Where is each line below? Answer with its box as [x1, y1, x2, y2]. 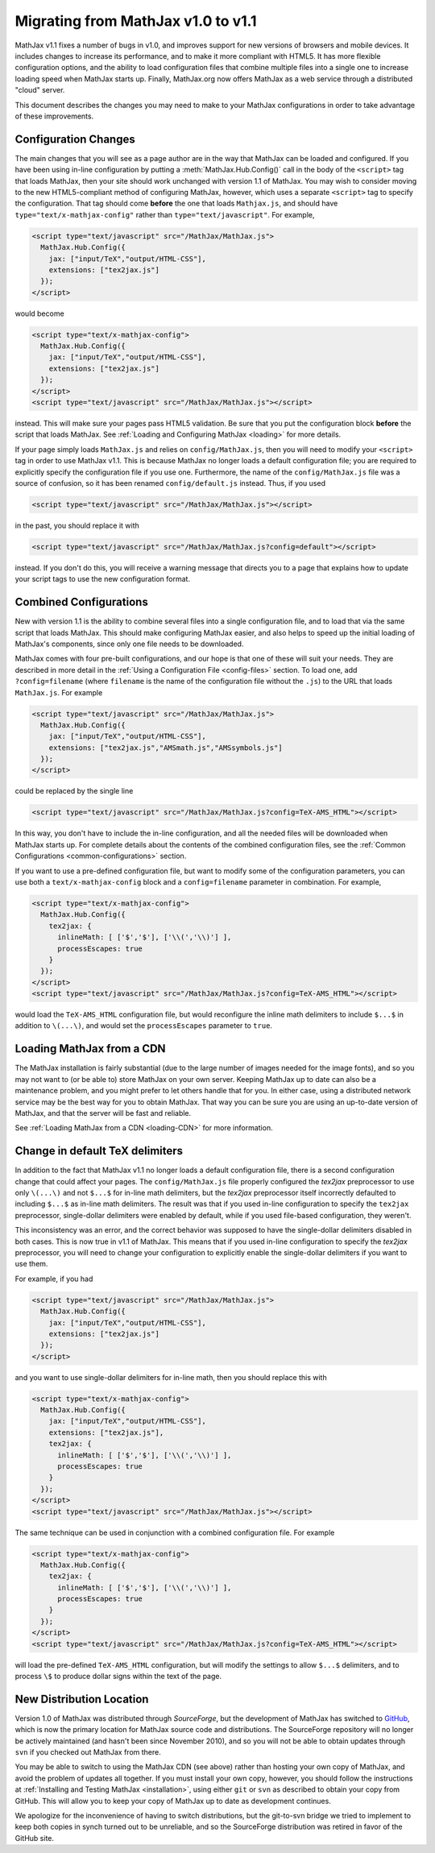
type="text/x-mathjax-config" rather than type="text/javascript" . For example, [14, 209, 315, 219]
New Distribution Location [14, 1692, 149, 1706]
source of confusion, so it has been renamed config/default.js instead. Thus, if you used [14, 478, 326, 487]
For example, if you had [14, 1274, 93, 1283]
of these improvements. [14, 111, 94, 121]
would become [14, 309, 64, 318]
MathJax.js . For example [14, 687, 103, 697]
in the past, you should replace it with [14, 520, 140, 530]
